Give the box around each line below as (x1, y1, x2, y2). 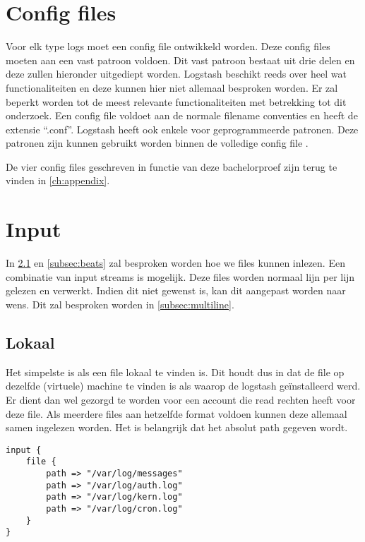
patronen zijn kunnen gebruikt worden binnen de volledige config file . (6, 135, 309, 150)
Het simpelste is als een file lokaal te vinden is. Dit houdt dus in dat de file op (6, 364, 345, 379)
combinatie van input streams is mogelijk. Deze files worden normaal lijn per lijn (6, 269, 355, 284)
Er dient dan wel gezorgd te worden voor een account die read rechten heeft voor (6, 392, 356, 406)
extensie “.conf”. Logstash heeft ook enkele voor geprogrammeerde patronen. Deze (6, 121, 359, 136)
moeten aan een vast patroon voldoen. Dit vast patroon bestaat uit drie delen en (6, 52, 355, 67)
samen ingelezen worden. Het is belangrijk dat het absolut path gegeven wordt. (6, 420, 348, 435)
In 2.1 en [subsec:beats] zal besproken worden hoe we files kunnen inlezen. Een (6, 255, 345, 270)
